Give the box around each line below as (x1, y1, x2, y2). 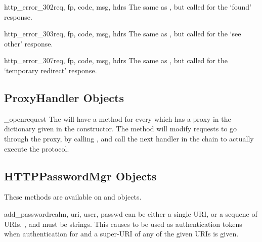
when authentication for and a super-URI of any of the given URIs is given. (4, 228, 239, 239)
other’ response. (4, 38, 53, 49)
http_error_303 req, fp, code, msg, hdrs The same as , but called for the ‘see (4, 28, 241, 39)
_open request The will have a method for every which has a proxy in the (4, 113, 231, 124)
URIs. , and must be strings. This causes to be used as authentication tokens (4, 218, 242, 229)
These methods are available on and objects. (4, 191, 142, 202)
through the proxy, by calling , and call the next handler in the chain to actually (4, 133, 254, 143)
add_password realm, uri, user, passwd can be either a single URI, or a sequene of (4, 208, 257, 219)
